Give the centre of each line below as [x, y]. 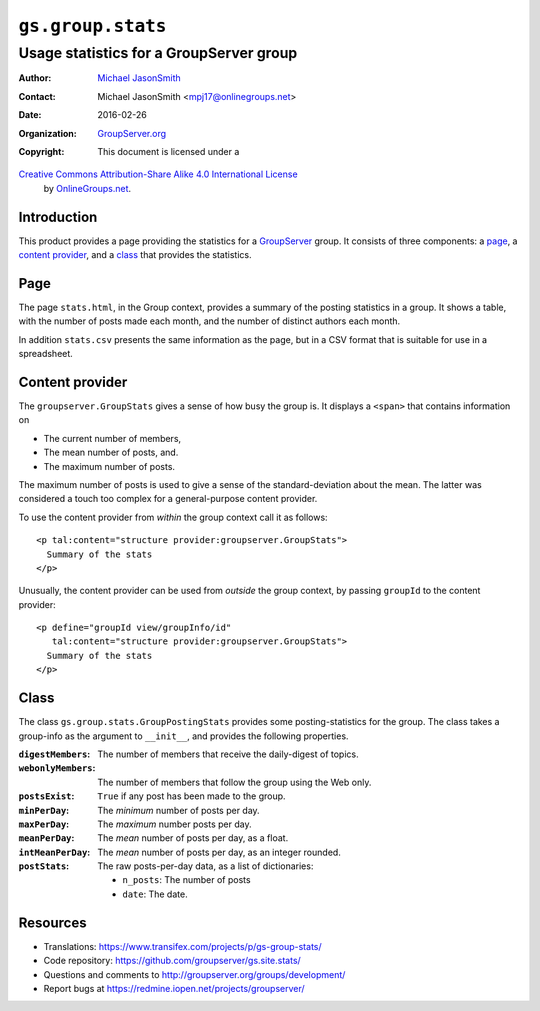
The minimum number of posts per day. [178, 810]
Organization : [47, 133]
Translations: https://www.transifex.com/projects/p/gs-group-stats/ [182, 946]
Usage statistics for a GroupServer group [158, 53]
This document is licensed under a [168, 151]
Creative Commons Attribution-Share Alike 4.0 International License [158, 174]
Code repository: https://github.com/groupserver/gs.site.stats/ [172, 961]
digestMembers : [54, 754]
